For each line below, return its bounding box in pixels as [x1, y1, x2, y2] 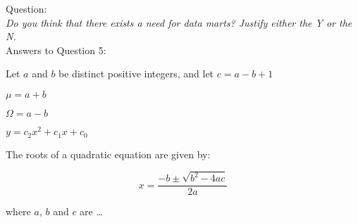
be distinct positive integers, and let [58, 66, 214, 81]
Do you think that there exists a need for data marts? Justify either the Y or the [6, 15, 352, 30]
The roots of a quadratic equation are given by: [6, 146, 211, 161]
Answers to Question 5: [6, 42, 106, 57]
